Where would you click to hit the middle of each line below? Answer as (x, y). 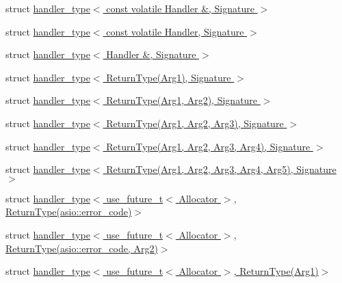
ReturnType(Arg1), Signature (169, 77)
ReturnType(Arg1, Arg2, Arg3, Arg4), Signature (208, 146)
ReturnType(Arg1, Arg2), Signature (182, 100)
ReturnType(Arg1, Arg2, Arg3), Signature (195, 123)
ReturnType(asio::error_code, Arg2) (82, 248)
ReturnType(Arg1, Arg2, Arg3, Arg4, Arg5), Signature (221, 169)
